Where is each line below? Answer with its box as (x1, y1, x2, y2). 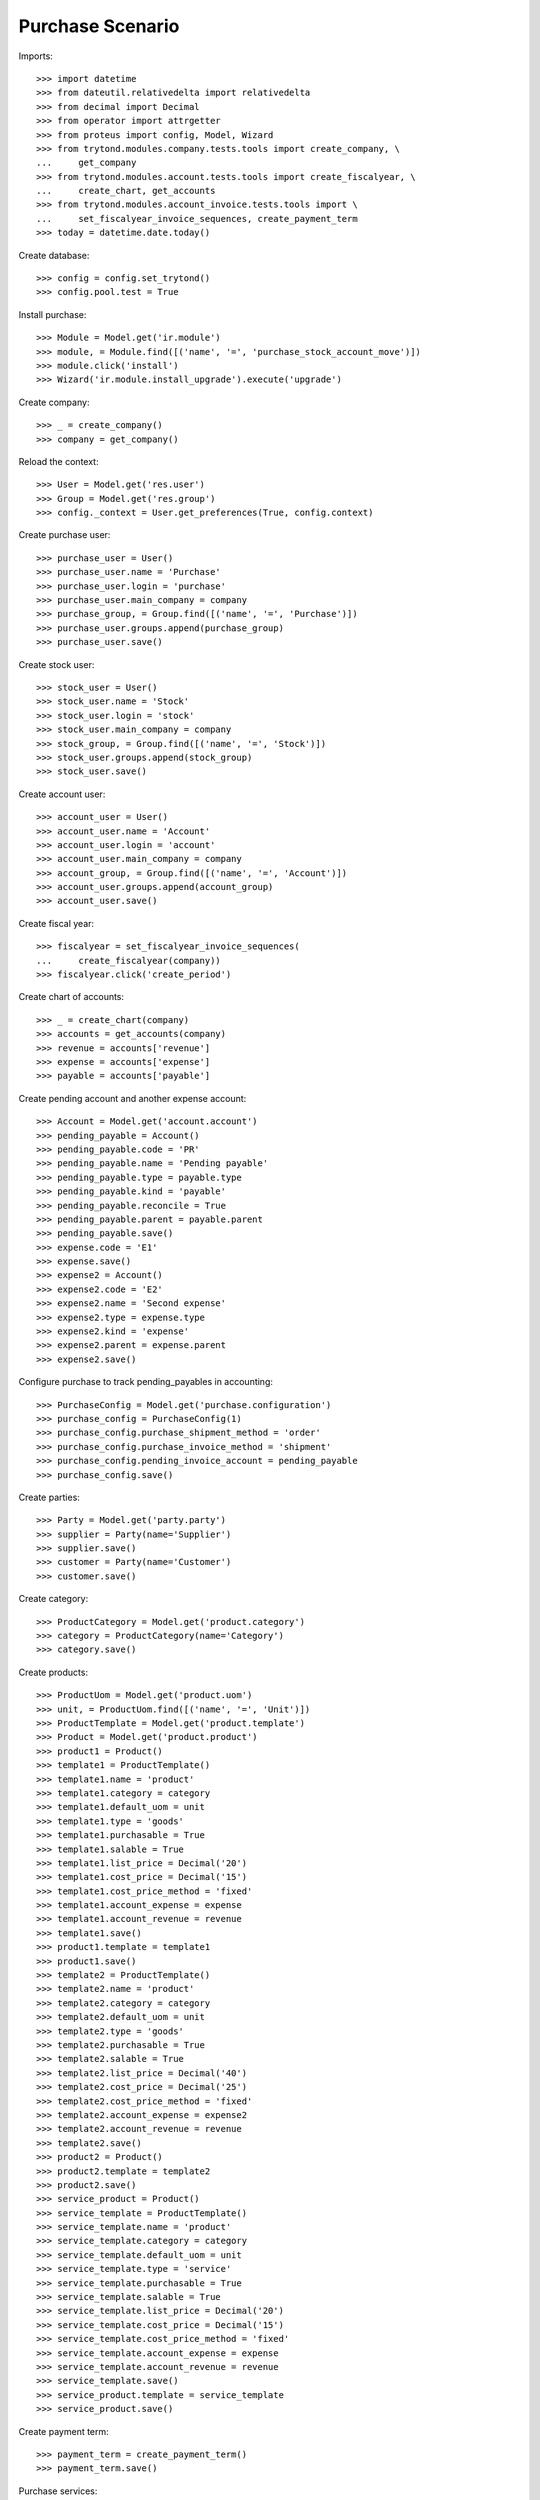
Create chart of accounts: (18, 991, 125, 1003)
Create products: (18, 1666, 89, 1678)
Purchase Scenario (18, 15, 180, 37)
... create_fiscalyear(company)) (36, 955, 222, 966)
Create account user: (18, 788, 106, 800)
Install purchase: (18, 308, 87, 320)
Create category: (18, 1593, 89, 1605)
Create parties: (18, 1491, 80, 1503)
